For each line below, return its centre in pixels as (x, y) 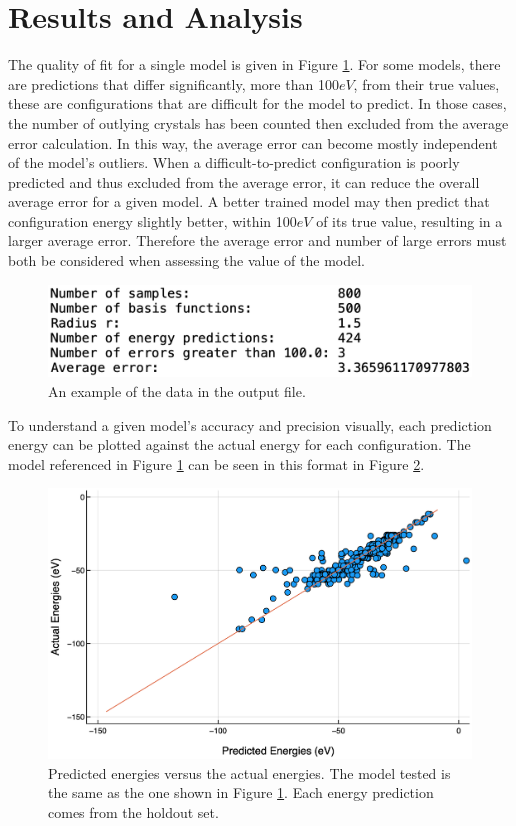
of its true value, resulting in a (409, 220)
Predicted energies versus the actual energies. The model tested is (249, 772)
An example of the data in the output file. (177, 391)
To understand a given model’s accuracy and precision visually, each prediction (250, 424)
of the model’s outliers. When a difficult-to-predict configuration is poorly (234, 162)
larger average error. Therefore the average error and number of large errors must (257, 240)
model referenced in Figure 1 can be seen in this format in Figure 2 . (216, 463)
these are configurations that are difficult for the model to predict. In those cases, (257, 103)
